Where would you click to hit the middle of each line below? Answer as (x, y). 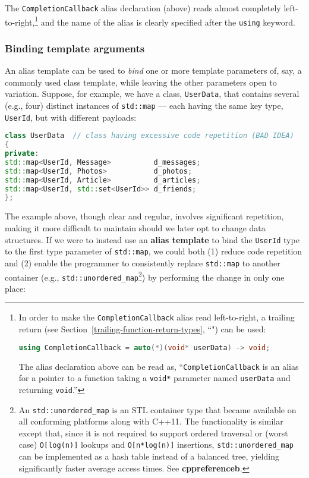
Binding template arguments (75, 48)
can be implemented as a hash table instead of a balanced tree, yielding (149, 456)
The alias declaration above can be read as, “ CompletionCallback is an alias (159, 366)
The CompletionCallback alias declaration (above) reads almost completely (143, 8)
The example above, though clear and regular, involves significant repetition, (144, 216)
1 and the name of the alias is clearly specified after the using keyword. (165, 21)
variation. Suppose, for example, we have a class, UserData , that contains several (152, 94)
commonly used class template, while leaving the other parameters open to (141, 82)
